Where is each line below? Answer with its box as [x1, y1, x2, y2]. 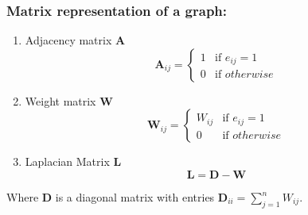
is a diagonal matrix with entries [55, 189, 215, 205]
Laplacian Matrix [25, 153, 110, 170]
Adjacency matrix [25, 32, 112, 48]
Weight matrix [25, 92, 96, 109]
